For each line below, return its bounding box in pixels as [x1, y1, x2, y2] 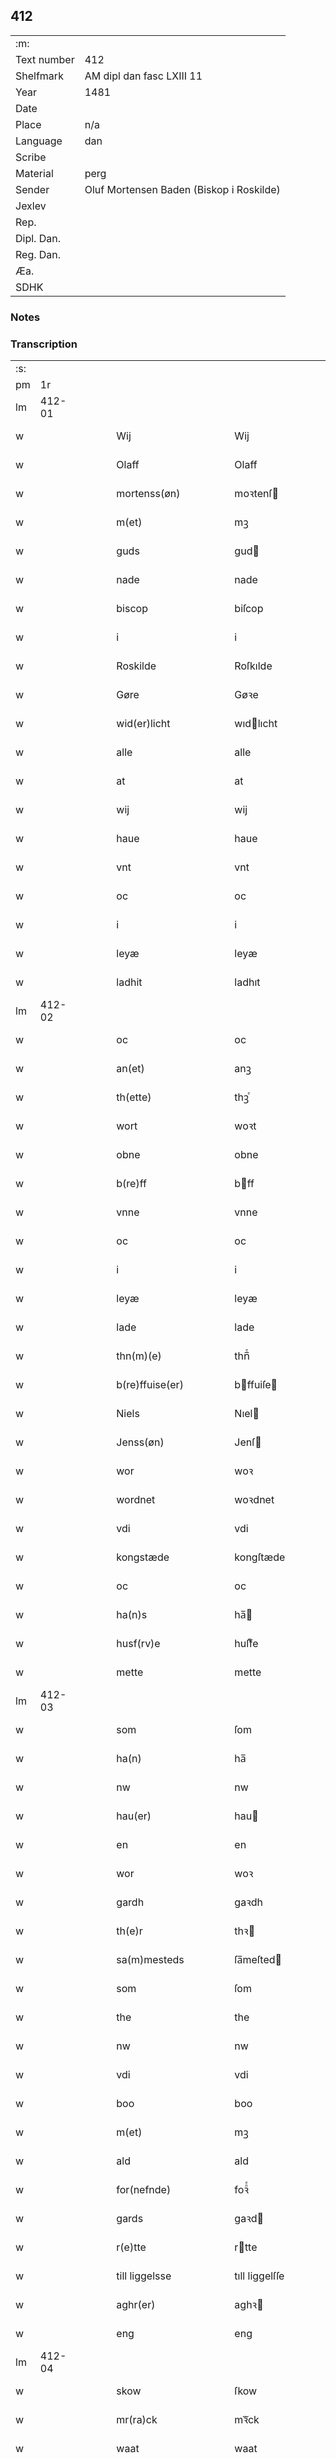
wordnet [116, 1493, 156, 1507]
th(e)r [116, 1924, 143, 1938]
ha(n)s [116, 1608, 148, 1622]
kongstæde [116, 1550, 170, 1564]
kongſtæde [234, 1550, 286, 1564]
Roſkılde [234, 659, 273, 673]
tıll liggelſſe [234, 2269, 285, 2283]
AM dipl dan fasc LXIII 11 [84, 69, 203, 83]
